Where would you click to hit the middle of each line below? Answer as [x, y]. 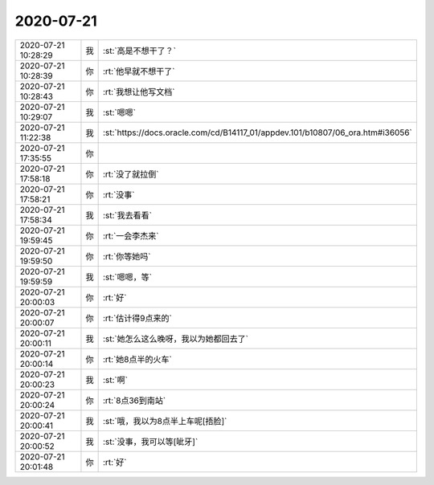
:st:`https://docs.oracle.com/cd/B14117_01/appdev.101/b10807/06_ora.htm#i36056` [258, 132]
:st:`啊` [115, 380]
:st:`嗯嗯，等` [127, 277]
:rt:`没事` [119, 194]
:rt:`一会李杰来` [131, 235]
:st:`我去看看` [127, 215]
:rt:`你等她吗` [127, 256]
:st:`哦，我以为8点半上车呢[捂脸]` [165, 421]
